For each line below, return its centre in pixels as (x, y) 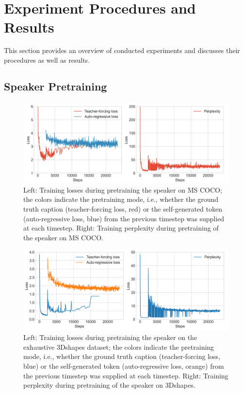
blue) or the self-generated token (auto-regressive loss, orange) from (124, 366)
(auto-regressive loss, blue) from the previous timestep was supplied (124, 218)
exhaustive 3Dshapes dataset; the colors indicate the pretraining (119, 347)
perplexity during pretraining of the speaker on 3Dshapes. (109, 385)
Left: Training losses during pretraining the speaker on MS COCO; (123, 189)
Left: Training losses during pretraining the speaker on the (110, 337)
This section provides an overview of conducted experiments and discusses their (122, 50)
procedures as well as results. (47, 60)
